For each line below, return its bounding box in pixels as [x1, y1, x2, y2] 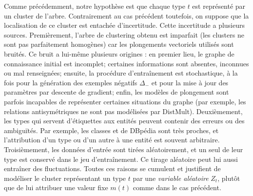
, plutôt [217, 173, 240, 183]
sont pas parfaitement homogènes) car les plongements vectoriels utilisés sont [4, 39, 234, 49]
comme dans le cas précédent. [133, 182, 221, 193]
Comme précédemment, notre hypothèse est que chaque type [4, 1, 185, 11]
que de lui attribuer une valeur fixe [4, 182, 108, 193]
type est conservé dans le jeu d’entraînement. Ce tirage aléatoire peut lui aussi [4, 154, 238, 164]
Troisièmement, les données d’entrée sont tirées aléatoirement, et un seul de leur [4, 144, 243, 154]
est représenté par [192, 1, 246, 11]
